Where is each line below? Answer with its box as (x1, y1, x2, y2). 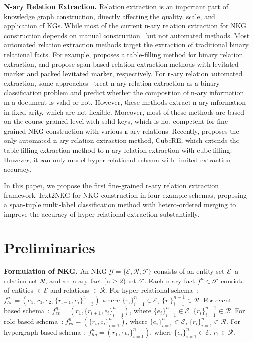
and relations (50, 285, 89, 295)
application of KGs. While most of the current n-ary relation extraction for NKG (4, 20, 247, 31)
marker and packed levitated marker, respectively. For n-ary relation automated (4, 68, 243, 79)
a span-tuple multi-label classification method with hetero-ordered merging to (4, 199, 236, 209)
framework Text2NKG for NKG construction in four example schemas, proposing (4, 190, 247, 200)
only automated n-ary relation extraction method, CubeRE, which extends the (4, 135, 239, 145)
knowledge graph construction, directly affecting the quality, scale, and (4, 11, 215, 21)
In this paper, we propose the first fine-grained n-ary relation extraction (4, 180, 219, 190)
